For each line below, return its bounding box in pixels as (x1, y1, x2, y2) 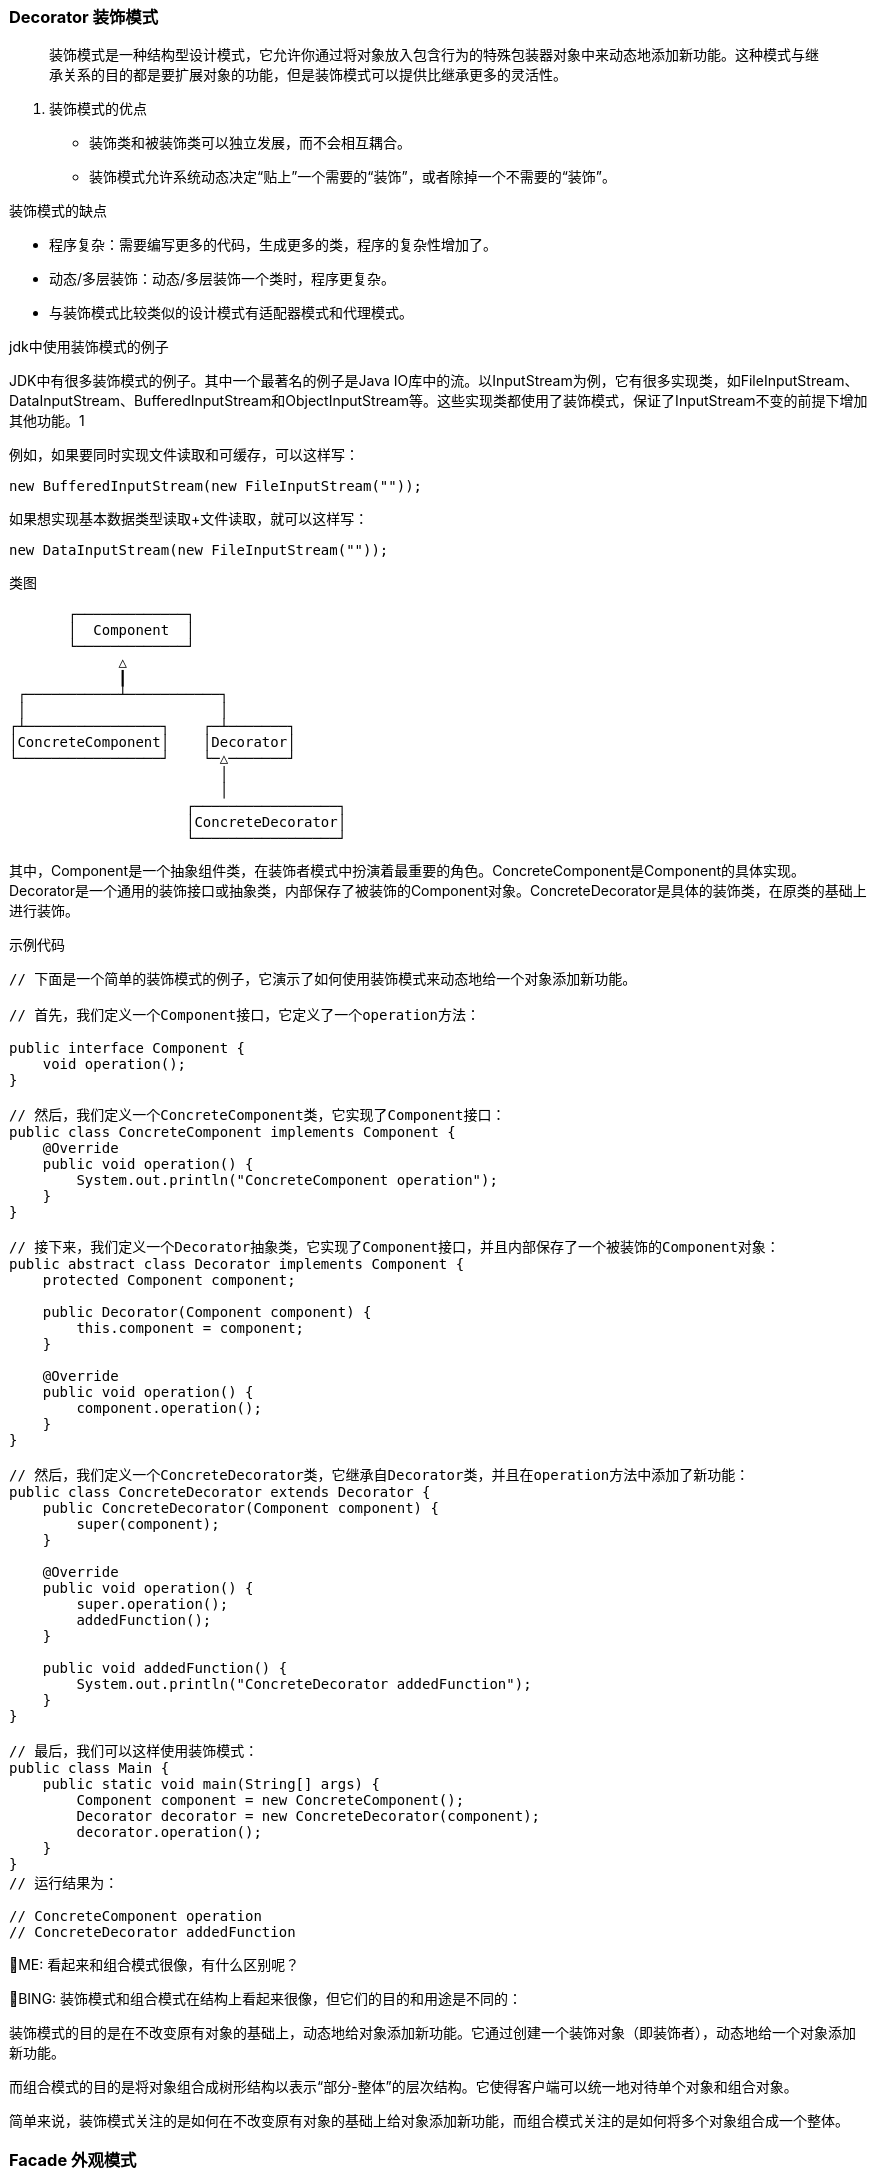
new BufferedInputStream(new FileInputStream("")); (9, 478, 423, 495)
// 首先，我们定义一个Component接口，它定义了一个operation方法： (9, 1007, 481, 1024)
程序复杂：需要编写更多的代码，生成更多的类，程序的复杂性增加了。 (49, 236, 497, 254)
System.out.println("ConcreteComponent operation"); (76, 1172, 498, 1189)
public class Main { (9, 1760, 170, 1777)
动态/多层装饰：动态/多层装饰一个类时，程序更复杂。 (49, 270, 396, 288)
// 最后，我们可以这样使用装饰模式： (9, 1743, 259, 1760)
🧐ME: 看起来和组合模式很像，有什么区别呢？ (9, 1956, 300, 1974)
